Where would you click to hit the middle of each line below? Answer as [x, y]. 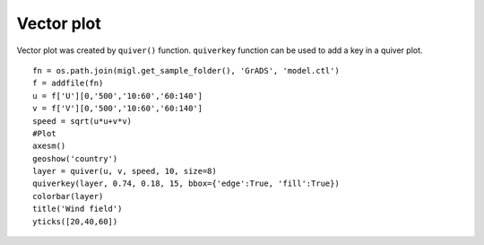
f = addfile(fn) [68, 83]
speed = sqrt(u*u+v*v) [82, 121]
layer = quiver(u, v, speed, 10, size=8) [125, 171]
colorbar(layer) [68, 196]
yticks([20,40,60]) [75, 221]
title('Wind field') [78, 209]
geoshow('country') [75, 158]
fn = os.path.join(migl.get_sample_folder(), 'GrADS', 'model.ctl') [186, 70]
